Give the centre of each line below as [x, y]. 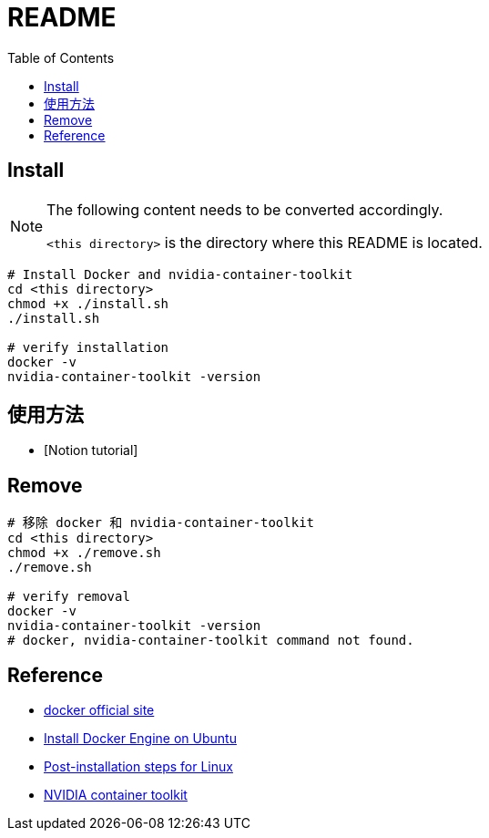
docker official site [99, 710]
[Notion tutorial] [91, 450]
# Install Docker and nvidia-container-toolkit [180, 274]
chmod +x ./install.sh [88, 303]
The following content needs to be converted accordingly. [245, 209]
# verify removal [69, 597]
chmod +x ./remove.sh [84, 553]
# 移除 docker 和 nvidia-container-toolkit [161, 523]
